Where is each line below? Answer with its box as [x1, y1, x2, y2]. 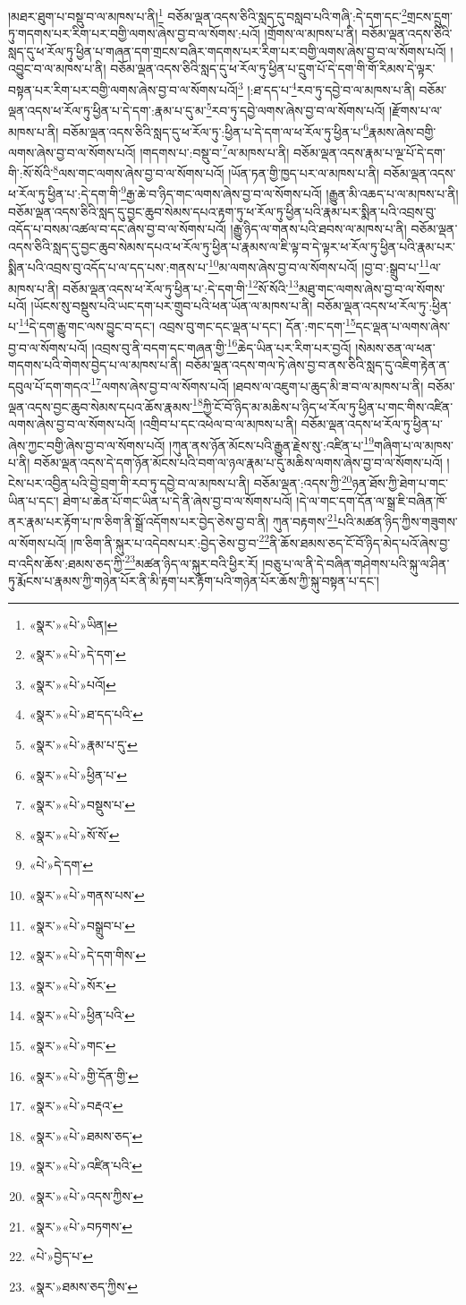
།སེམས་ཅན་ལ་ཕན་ [355, 338, 436, 356]
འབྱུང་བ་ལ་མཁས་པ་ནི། [8, 59, 106, 78]
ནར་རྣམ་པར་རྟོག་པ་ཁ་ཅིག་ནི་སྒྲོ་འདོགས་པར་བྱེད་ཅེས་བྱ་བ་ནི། [8, 511, 269, 530]
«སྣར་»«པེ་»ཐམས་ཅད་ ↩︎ [29, 1126, 143, 1145]
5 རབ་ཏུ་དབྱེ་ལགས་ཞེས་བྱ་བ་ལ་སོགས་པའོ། [206, 99, 386, 119]
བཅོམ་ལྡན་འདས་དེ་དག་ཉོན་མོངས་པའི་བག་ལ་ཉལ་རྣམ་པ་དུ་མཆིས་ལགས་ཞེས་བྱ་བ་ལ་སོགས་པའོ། [34, 452, 443, 471]
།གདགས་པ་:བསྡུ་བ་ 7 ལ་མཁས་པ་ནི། [140, 140, 290, 161]
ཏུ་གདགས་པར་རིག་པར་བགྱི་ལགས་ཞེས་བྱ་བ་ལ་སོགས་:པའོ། [8, 24, 260, 43]
